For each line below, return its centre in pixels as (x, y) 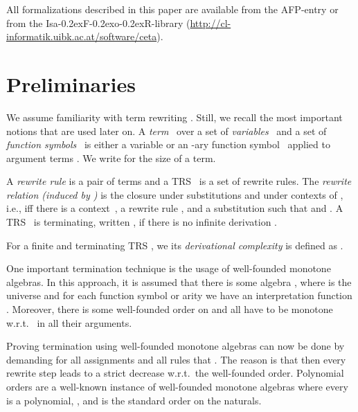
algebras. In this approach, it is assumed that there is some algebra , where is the (179, 281)
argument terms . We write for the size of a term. (111, 158)
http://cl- (211, 23)
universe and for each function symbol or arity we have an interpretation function (179, 295)
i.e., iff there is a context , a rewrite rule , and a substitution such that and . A (175, 208)
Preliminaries (71, 83)
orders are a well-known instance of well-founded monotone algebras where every (177, 386)
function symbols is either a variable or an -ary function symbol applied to (168, 144)
